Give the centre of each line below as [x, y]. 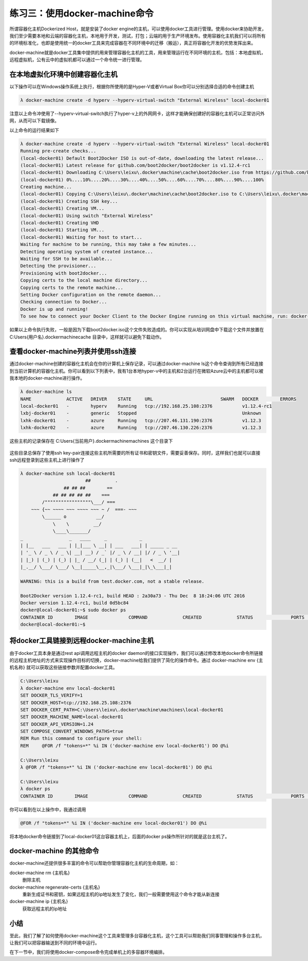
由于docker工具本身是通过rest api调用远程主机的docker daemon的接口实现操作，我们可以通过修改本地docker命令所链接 [136, 653]
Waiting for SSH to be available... [66, 259]
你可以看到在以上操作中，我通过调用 [48, 809]
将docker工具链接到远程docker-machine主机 [82, 641]
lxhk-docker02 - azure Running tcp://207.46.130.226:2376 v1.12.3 [141, 428]
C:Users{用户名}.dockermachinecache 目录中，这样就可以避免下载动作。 [87, 337]
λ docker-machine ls [46, 392]
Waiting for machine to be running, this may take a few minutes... [108, 244]
